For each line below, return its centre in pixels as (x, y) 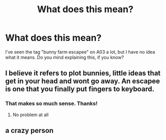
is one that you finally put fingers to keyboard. (80, 89)
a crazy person (29, 131)
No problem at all (31, 115)
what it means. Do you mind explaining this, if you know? (65, 57)
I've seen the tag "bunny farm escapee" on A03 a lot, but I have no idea (80, 52)
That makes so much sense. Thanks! (52, 103)
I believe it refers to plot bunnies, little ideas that (83, 73)
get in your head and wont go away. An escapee (82, 81)
